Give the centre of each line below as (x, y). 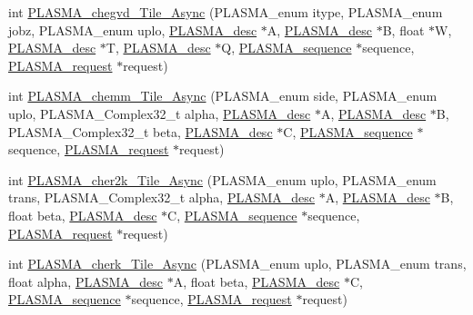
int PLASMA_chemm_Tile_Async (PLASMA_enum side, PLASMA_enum (223, 96)
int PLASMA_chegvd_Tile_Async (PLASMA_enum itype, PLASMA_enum (226, 12)
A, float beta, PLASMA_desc (257, 281)
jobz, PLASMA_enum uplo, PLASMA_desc (133, 30)
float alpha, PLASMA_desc (86, 281)
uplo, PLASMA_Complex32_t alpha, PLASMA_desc (160, 113)
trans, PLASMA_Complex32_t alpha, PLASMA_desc (162, 197)
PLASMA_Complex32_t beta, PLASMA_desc (141, 131)
